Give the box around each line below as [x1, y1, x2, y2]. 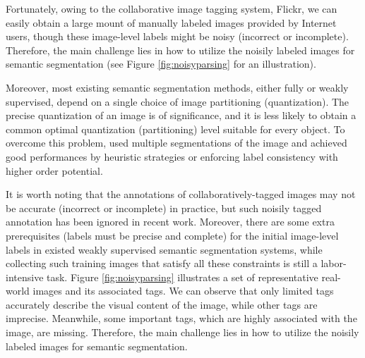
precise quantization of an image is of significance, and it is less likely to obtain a [6, 108, 357, 123]
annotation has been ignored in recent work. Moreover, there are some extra [6, 214, 335, 229]
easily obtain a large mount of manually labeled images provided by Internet [6, 15, 337, 30]
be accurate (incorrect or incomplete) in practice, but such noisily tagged [6, 200, 322, 215]
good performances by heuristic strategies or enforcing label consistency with [6, 149, 338, 163]
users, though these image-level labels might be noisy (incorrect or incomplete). [6, 29, 349, 44]
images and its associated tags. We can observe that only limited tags [32, 283, 334, 298]
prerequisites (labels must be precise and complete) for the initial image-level [6, 228, 339, 242]
